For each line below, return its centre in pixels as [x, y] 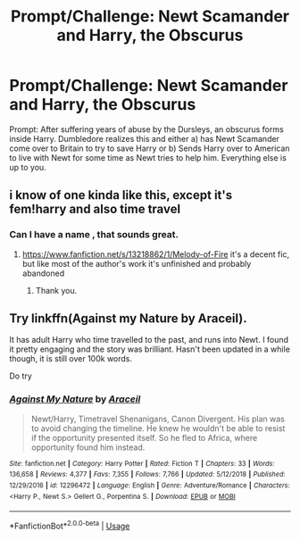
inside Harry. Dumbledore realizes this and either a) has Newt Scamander [144, 138]
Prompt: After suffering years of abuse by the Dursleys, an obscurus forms [146, 129]
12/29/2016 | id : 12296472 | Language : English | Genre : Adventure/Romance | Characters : [150, 486]
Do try [21, 376]
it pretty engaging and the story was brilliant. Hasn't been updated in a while [150, 349]
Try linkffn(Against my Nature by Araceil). [128, 319]
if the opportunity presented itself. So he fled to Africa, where [144, 437]
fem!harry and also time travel [95, 209]
